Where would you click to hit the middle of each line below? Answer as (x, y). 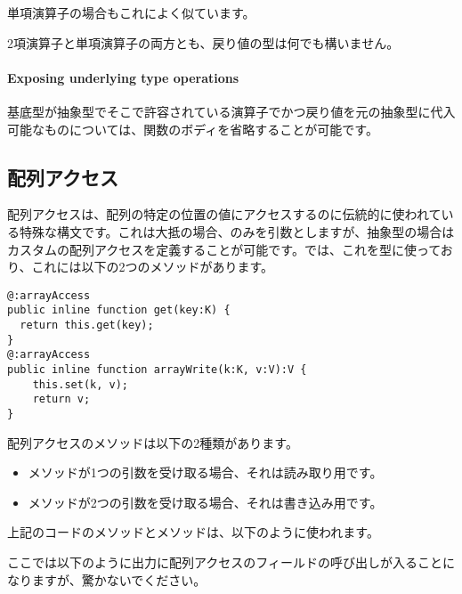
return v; (61, 399)
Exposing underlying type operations (123, 77)
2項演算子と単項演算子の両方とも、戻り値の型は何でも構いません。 (203, 42)
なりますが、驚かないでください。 (107, 579)
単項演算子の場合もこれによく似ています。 (131, 12)
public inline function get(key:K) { (119, 310)
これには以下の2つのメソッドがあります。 (153, 267)
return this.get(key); (87, 325)
